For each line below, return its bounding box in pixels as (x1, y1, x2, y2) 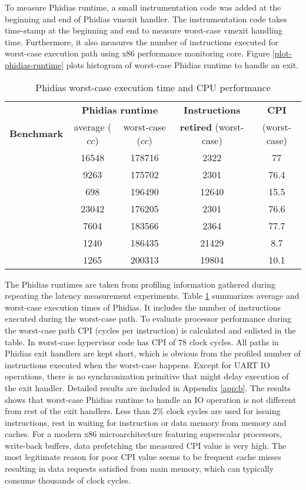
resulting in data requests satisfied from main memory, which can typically (5, 462, 274, 475)
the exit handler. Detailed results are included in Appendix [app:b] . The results (5, 381, 291, 394)
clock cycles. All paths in (189, 335, 279, 348)
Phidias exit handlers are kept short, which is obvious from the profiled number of (5, 347, 301, 359)
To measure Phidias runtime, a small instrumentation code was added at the (5, 1, 281, 13)
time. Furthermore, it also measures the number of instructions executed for (5, 35, 279, 48)
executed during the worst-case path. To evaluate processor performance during (5, 312, 292, 325)
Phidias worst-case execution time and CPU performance (35, 80, 271, 94)
